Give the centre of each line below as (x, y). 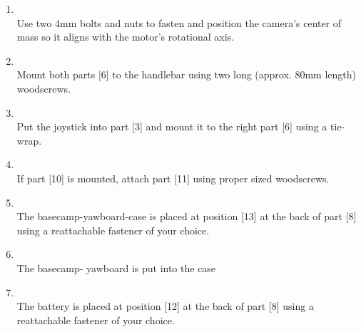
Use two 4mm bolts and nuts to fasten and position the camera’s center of (179, 22)
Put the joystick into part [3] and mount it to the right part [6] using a (172, 126)
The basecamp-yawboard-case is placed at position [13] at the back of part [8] (187, 216)
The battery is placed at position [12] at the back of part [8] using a (165, 306)
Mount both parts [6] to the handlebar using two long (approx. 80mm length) (186, 74)
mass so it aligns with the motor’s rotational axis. (126, 37)
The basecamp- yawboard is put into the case (116, 268)
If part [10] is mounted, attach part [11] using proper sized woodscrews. (173, 178)
